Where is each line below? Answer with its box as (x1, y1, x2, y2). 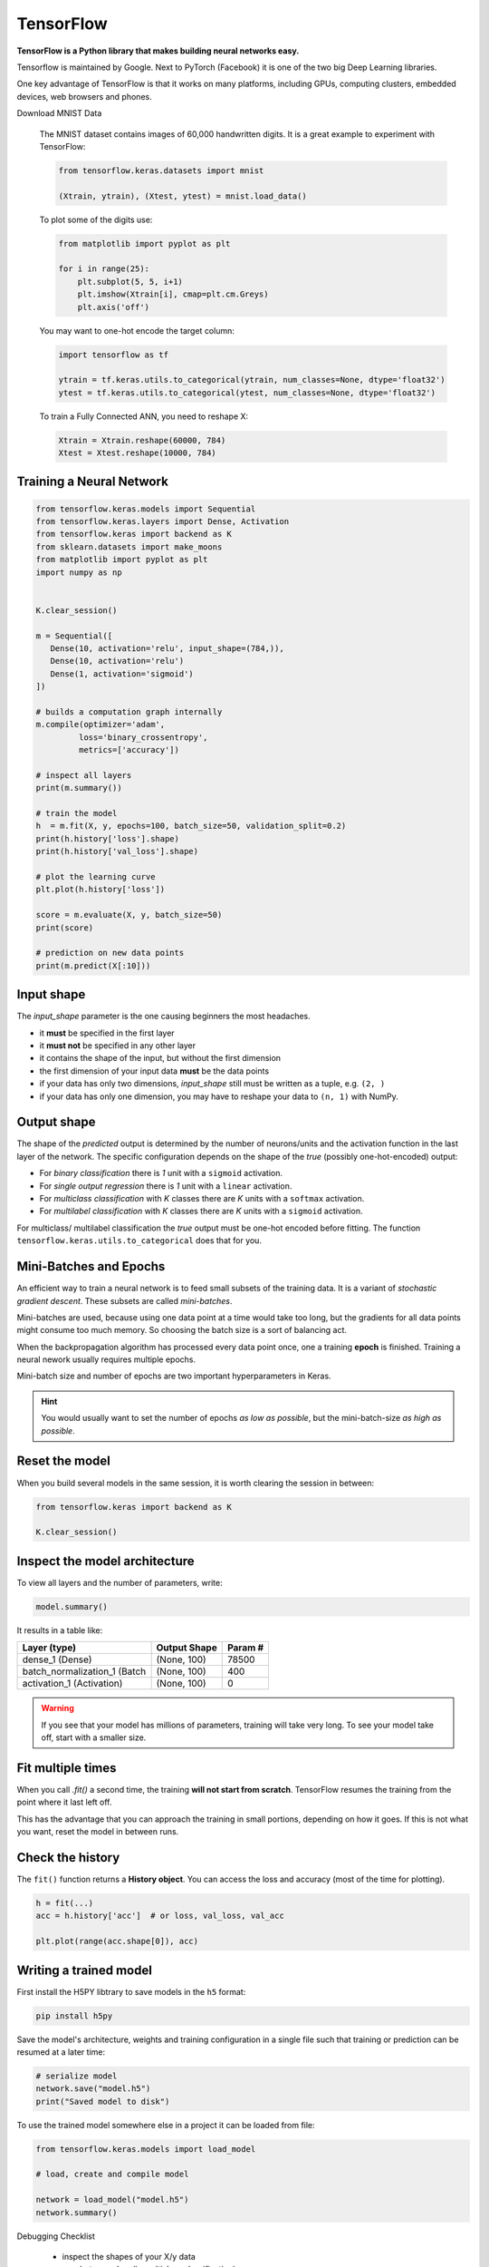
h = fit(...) (35, 1898, 94, 1908)
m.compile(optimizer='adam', (35, 719, 166, 730)
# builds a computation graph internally (35, 706, 223, 716)
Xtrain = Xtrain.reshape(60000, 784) (58, 435, 226, 445)
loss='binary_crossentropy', (78, 732, 208, 743)
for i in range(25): (58, 264, 149, 274)
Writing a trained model (16, 1962, 153, 1978)
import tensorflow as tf (58, 349, 169, 360)
